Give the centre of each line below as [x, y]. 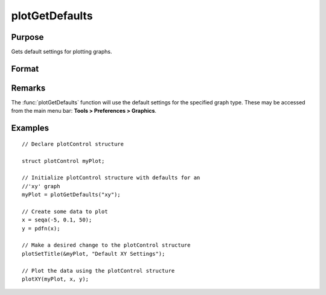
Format [25, 68]
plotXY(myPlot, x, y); [56, 279]
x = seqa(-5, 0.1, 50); [57, 220]
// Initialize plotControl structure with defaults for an [111, 178]
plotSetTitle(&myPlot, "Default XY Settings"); [94, 254]
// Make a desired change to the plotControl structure [106, 245]
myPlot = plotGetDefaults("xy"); [71, 195]
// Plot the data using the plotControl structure [98, 271]
